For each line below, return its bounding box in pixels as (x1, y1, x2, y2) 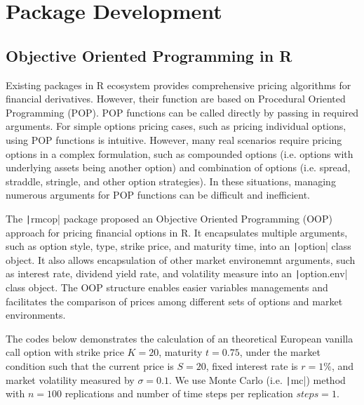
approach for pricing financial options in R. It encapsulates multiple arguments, (6, 225, 348, 239)
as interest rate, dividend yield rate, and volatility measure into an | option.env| (6, 266, 348, 281)
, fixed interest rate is (205, 359, 298, 373)
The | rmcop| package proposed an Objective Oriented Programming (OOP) (6, 211, 332, 225)
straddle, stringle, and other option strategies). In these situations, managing (6, 173, 336, 188)
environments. (6, 307, 66, 322)
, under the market (239, 345, 321, 359)
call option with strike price (6, 345, 124, 359)
